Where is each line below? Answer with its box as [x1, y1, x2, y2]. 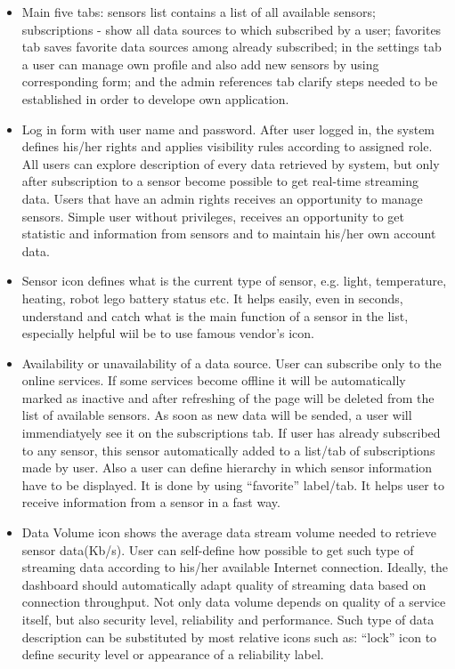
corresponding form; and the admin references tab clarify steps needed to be [21, 72, 438, 91]
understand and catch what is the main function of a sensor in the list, [21, 306, 409, 325]
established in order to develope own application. [21, 89, 289, 108]
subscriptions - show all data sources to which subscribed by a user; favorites [21, 20, 442, 38]
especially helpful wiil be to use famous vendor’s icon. [21, 324, 314, 343]
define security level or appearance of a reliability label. [21, 645, 324, 664]
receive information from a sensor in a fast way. [21, 493, 280, 512]
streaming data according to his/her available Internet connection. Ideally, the [21, 558, 449, 576]
